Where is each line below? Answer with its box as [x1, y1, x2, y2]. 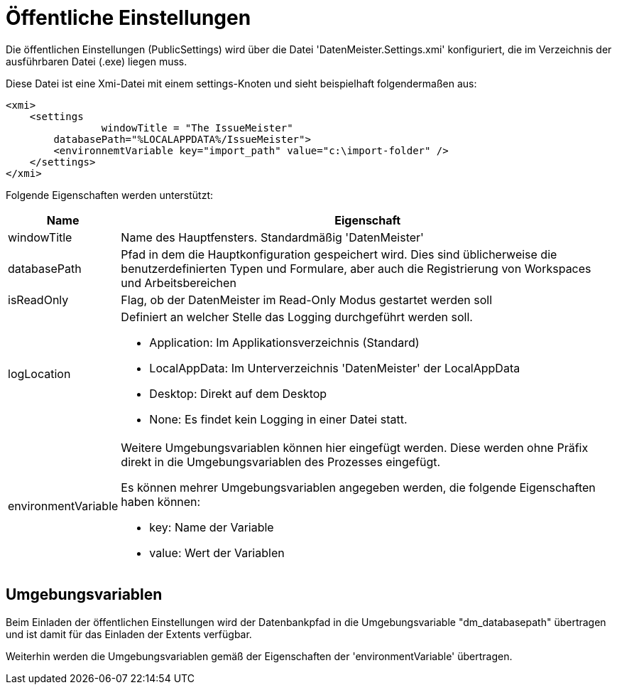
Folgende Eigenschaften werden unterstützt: [6, 188, 214, 201]
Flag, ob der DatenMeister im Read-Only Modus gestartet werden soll [121, 292, 493, 307]
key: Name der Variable [149, 519, 274, 534]
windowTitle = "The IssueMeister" [101, 122, 293, 134]
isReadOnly [8, 292, 69, 307]
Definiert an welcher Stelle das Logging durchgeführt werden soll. [121, 309, 473, 324]
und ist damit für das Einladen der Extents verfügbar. [6, 627, 252, 640]
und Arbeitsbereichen [121, 275, 236, 290]
